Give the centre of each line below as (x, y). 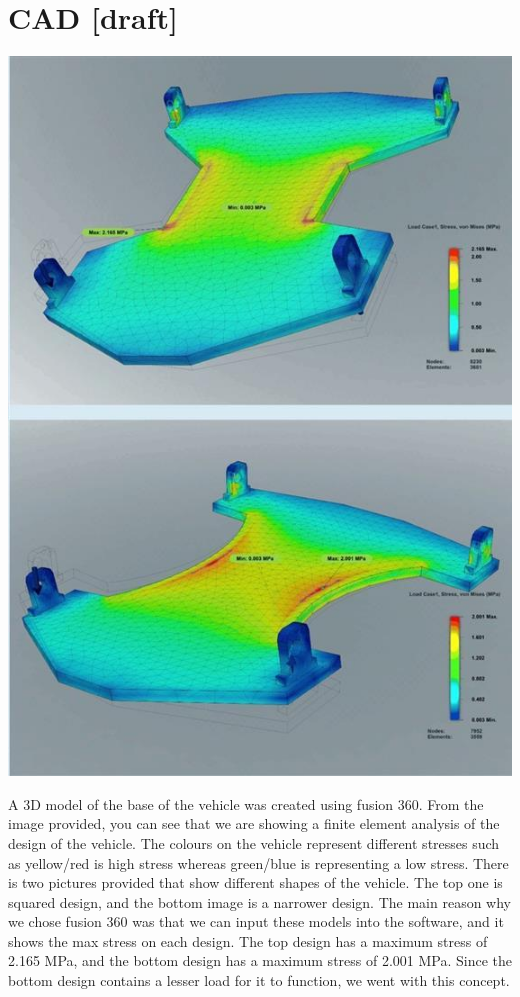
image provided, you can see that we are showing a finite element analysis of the (254, 823)
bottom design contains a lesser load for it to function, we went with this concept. (259, 980)
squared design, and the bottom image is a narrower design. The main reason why (260, 901)
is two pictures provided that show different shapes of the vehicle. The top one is (255, 882)
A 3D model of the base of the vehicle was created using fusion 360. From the (246, 803)
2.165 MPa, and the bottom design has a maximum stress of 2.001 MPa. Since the (260, 960)
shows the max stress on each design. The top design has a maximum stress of (248, 940)
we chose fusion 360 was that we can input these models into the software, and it (256, 921)
